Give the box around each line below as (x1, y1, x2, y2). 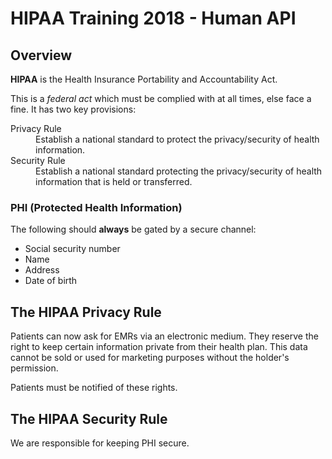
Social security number (24, 243, 121, 255)
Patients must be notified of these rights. (10, 382, 178, 394)
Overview (10, 47, 73, 64)
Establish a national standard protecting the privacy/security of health (35, 165, 323, 177)
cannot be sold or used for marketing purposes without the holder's (10, 352, 290, 364)
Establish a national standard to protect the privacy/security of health (35, 133, 320, 145)
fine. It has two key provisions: (10, 103, 137, 115)
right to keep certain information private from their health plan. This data (10, 341, 308, 353)
